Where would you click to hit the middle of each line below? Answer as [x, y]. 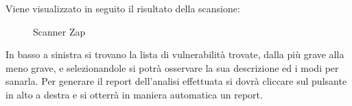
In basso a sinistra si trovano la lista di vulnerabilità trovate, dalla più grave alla [175, 54]
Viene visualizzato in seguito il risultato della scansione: [123, 8]
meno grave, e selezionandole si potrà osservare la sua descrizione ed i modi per [172, 67]
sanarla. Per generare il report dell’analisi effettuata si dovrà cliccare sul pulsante [176, 81]
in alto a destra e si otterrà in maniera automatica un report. [134, 94]
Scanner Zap [59, 31]
